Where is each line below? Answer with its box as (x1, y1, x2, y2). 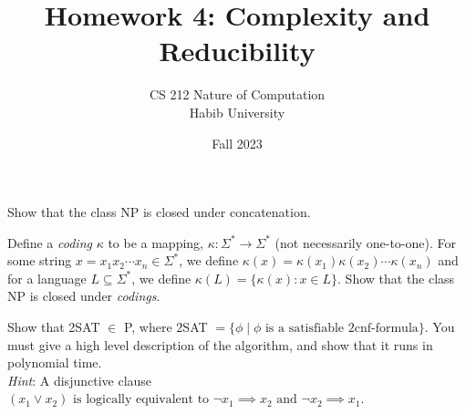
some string (7, 251, 72, 270)
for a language (7, 268, 87, 287)
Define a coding (7, 233, 92, 252)
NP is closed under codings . (7, 286, 161, 305)
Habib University (189, 102, 285, 121)
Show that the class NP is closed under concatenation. (7, 202, 311, 222)
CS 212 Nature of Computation (149, 85, 326, 104)
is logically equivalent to (73, 393, 210, 407)
